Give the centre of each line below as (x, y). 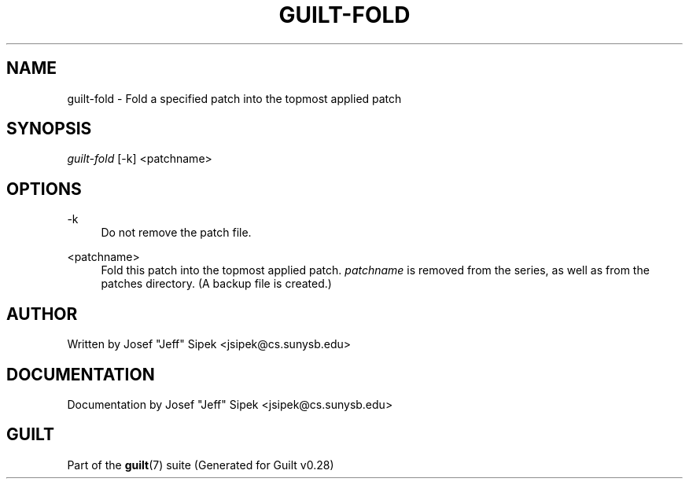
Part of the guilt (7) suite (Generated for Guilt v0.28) (201, 465)
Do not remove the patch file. (176, 233)
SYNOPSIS (49, 129)
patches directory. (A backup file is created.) (216, 284)
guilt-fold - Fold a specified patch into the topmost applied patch (234, 98)
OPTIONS (44, 189)
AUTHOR (42, 314)
